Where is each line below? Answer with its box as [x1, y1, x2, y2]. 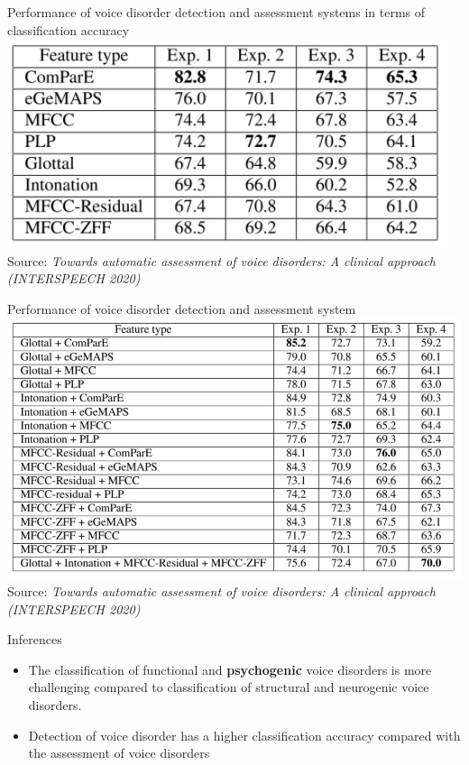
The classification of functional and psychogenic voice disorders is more [28, 659, 432, 678]
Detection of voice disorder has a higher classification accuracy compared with [28, 725, 461, 744]
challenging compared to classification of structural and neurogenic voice [28, 677, 429, 696]
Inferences [7, 630, 62, 649]
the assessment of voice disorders [28, 743, 210, 762]
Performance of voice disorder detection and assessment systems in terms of [7, 3, 426, 21]
